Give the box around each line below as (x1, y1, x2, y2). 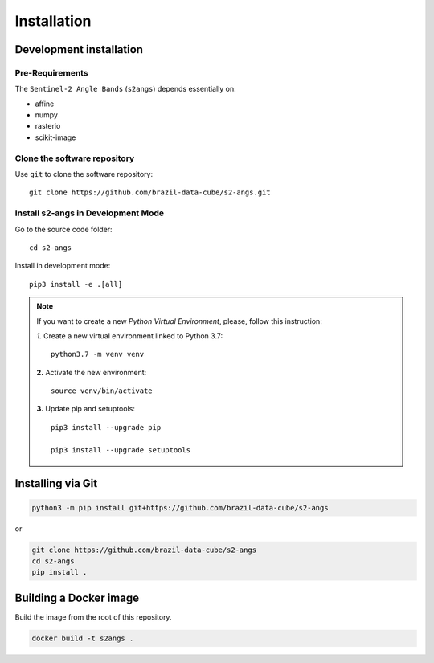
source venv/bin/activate (51, 387, 153, 395)
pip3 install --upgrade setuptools (51, 445, 191, 454)
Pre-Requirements (14, 67, 88, 78)
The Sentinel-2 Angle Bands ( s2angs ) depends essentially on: (14, 84, 236, 94)
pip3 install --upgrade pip (51, 423, 162, 432)
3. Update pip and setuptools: (36, 404, 136, 414)
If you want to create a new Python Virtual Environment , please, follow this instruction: (36, 316, 323, 325)
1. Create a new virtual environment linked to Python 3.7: (36, 330, 223, 341)
